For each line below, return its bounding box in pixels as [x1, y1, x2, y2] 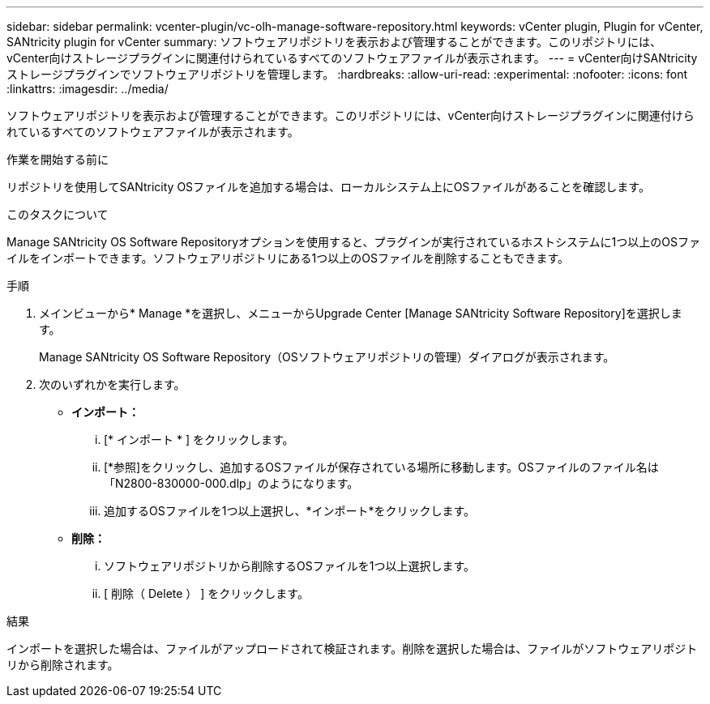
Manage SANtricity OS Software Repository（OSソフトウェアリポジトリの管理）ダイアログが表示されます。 [39, 350, 615, 364]
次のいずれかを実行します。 [39, 378, 186, 391]
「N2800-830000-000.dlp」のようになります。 [104, 476, 359, 490]
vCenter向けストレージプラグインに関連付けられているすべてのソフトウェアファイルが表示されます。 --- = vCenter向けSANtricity [6, 51, 698, 65]
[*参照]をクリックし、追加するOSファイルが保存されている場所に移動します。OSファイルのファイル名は [104, 460, 659, 474]
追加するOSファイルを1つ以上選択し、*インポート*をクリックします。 [104, 504, 476, 518]
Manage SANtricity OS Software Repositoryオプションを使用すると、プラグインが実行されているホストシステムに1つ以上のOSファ [6, 235, 700, 249]
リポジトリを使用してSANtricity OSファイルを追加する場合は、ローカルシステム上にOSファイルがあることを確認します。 [6, 180, 650, 194]
